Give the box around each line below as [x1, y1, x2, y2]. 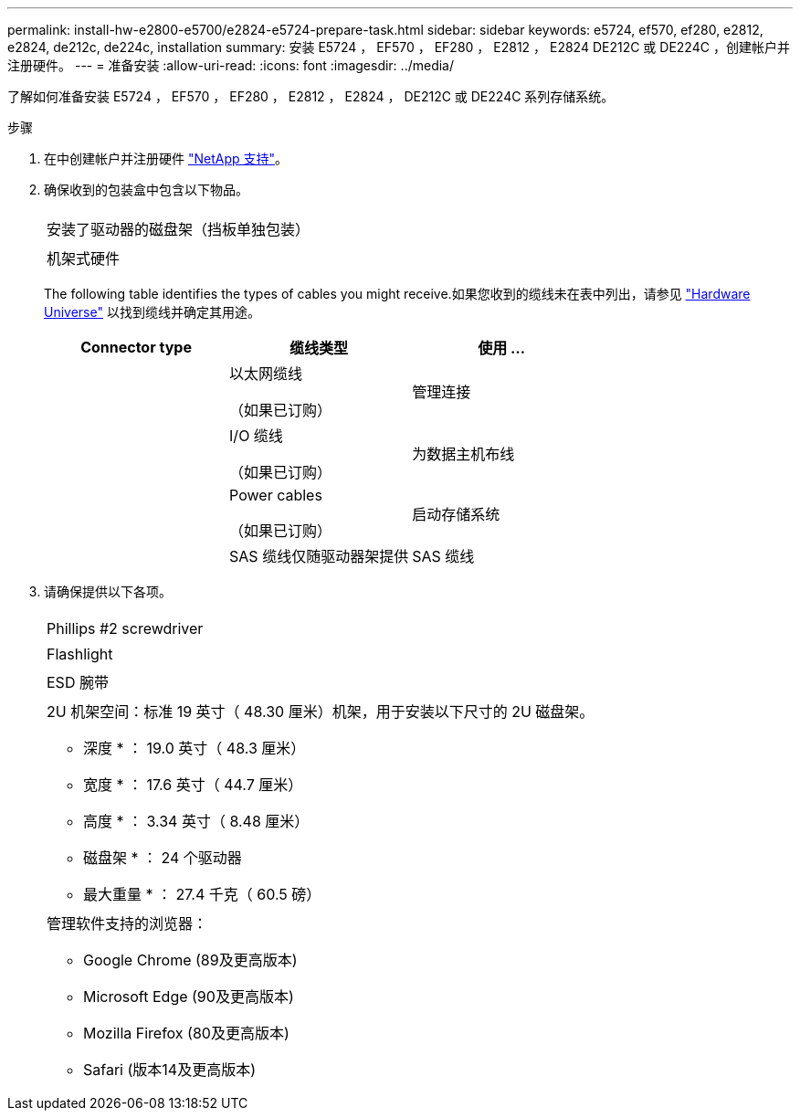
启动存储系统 [412, 505, 500, 523]
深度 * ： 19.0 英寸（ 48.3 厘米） [83, 739, 306, 757]
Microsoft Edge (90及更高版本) [83, 987, 294, 1006]
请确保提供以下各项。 [44, 584, 172, 599]
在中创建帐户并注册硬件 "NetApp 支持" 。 [44, 151, 289, 166]
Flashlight [47, 645, 113, 663]
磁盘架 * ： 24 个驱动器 [83, 849, 242, 867]
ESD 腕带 [47, 673, 109, 691]
